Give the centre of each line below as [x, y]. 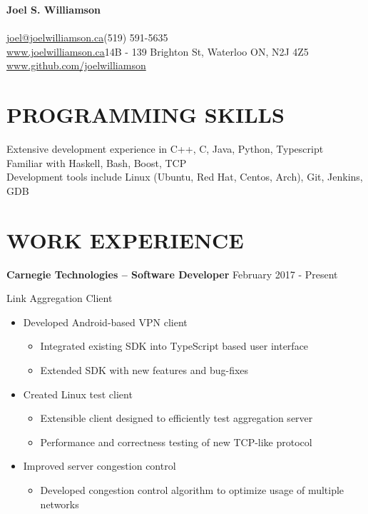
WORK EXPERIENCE [125, 240]
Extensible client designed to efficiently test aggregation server [177, 418]
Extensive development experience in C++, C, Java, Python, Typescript [165, 149]
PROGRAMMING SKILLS [145, 115]
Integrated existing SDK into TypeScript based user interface [174, 346]
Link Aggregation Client [60, 298]
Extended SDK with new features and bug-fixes [144, 369]
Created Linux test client [78, 394]
